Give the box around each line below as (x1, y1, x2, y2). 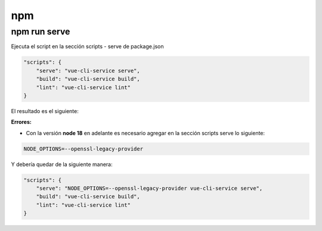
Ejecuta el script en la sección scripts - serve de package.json (11, 43, 164, 50)
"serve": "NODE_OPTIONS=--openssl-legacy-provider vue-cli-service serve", (36, 185, 263, 192)
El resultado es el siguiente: (11, 107, 79, 114)
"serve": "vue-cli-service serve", (36, 67, 140, 74)
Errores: (11, 118, 32, 126)
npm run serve (11, 26, 70, 37)
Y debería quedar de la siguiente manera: (11, 161, 113, 168)
